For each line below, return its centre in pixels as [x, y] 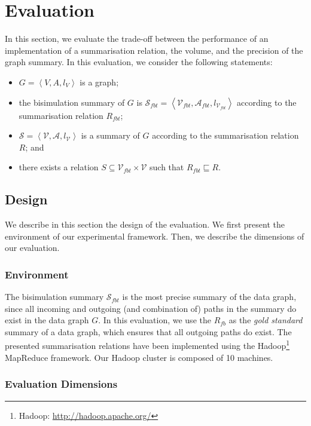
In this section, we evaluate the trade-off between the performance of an [137, 39]
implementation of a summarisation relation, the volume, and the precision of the [154, 50]
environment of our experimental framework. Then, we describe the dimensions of [155, 236]
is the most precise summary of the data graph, [209, 297]
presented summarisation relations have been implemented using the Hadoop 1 [147, 345]
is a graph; [99, 82]
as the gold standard [266, 320]
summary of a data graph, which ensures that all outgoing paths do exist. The [148, 331]
